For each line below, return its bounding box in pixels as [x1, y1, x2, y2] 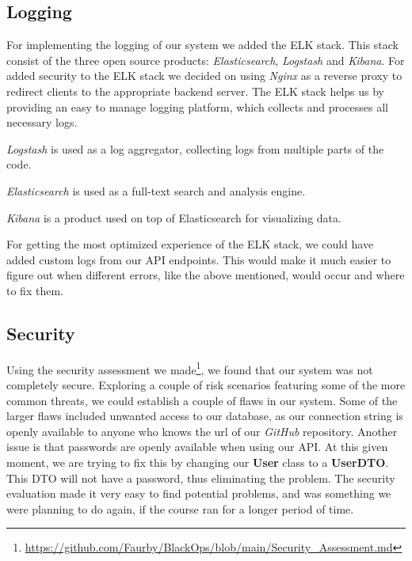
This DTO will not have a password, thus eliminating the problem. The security [6, 469, 395, 486]
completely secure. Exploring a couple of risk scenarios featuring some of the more [6, 376, 406, 392]
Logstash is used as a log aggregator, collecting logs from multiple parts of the [6, 140, 384, 157]
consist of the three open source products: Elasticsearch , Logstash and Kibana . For [6, 51, 405, 68]
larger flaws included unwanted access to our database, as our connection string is [6, 407, 403, 424]
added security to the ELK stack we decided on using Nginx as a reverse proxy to [6, 67, 402, 84]
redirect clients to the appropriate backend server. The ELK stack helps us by [6, 82, 384, 99]
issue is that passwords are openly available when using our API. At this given [6, 438, 388, 455]
